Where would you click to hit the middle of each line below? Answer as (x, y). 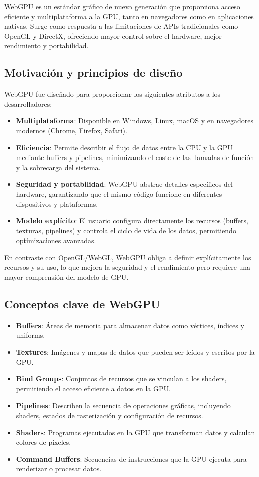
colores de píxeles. (43, 442)
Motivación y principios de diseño (93, 73)
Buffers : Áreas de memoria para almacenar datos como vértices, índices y (130, 325)
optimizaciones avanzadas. (56, 240)
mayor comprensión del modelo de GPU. (67, 277)
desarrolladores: (28, 103)
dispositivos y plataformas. (57, 204)
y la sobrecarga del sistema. (58, 167)
